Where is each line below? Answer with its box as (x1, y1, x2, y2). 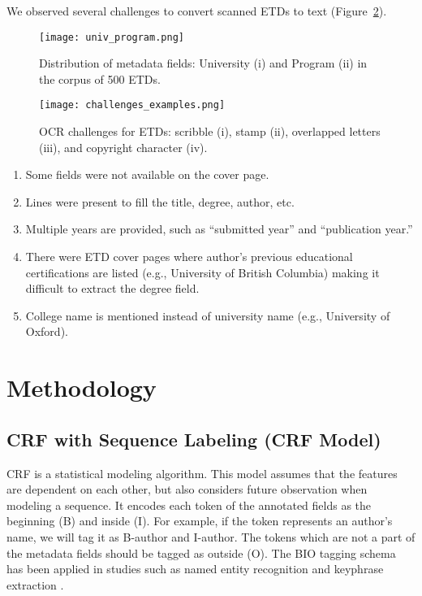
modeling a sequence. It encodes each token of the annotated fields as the (6, 496, 372, 513)
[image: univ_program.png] (39, 31, 184, 43)
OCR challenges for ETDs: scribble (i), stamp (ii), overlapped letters (39, 123, 381, 140)
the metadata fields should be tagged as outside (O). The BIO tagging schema (6, 544, 396, 561)
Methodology (6, 371, 157, 404)
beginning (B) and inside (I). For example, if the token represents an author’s (6, 512, 393, 529)
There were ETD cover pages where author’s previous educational (25, 248, 353, 265)
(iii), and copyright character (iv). (39, 138, 208, 155)
